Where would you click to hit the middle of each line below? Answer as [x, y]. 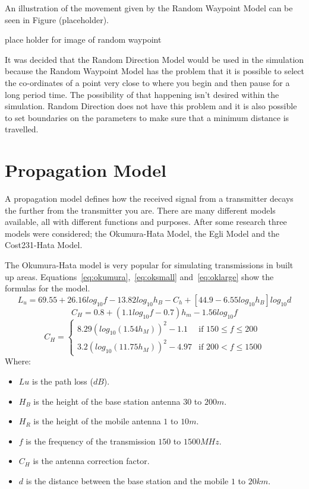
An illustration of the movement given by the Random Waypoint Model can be [149, 8]
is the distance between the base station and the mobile [127, 480]
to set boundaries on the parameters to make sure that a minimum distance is [147, 117]
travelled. [22, 129]
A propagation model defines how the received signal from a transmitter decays [149, 199]
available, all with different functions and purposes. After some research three [146, 222]
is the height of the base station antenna [107, 401]
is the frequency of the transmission [91, 441]
